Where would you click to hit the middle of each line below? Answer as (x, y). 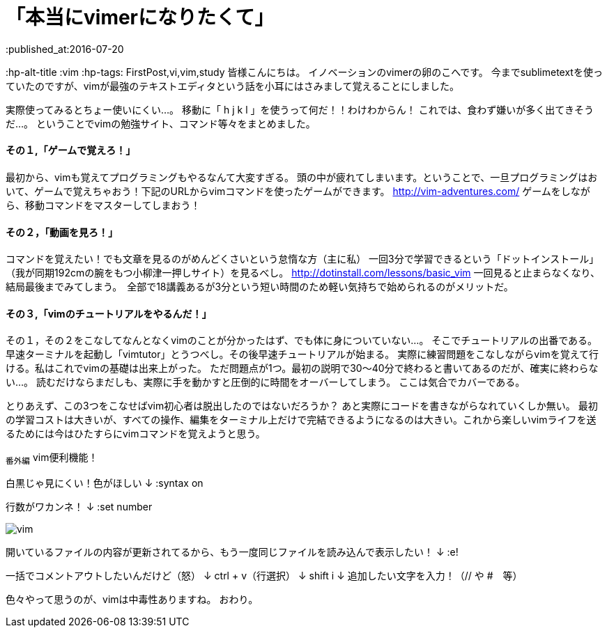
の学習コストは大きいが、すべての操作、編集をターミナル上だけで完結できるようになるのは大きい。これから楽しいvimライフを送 (301, 420)
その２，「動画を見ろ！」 (62, 232)
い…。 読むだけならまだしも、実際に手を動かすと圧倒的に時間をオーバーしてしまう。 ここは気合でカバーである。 (266, 382)
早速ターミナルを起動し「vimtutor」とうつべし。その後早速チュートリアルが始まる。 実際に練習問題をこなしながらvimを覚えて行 (302, 354)
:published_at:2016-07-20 (65, 49)
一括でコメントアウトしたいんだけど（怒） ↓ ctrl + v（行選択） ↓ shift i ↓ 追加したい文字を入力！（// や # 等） (264, 576)
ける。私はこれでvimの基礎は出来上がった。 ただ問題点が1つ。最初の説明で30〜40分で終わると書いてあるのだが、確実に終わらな (302, 368)
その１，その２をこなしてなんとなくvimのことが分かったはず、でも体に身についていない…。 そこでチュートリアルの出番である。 (302, 341)
